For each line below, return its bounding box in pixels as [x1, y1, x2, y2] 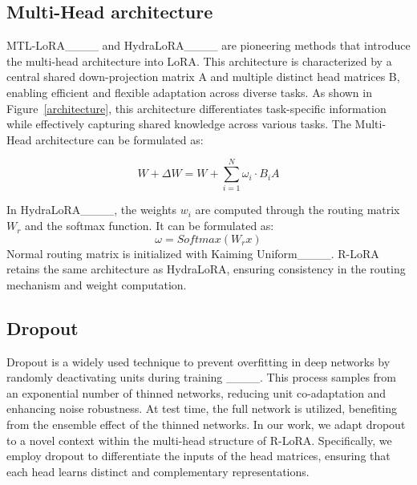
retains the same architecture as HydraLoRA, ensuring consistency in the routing [6, 261, 406, 277]
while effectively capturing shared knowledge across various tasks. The [6, 115, 351, 132]
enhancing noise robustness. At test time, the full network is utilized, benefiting [6, 400, 398, 417]
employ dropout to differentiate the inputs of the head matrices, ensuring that [6, 447, 391, 464]
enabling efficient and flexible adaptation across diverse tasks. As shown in [6, 83, 372, 100]
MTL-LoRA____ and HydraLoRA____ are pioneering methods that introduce [6, 37, 411, 54]
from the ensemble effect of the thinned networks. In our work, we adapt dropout [6, 416, 406, 433]
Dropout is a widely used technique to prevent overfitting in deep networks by [6, 353, 391, 370]
